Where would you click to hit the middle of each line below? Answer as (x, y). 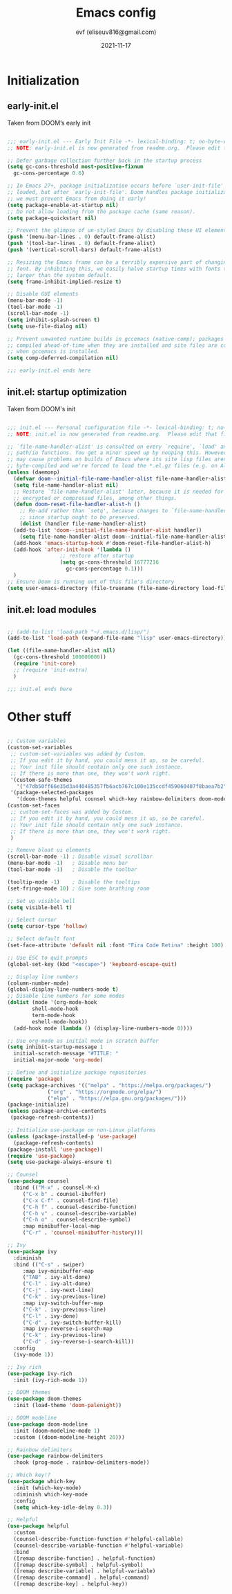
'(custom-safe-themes (41, 780)
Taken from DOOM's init (41, 409)
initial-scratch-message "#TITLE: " (66, 1054)
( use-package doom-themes (44, 1399)
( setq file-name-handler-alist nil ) (66, 485)
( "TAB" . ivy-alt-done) (57, 1278)
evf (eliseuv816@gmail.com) (116, 32)
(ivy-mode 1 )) (33, 1354)
